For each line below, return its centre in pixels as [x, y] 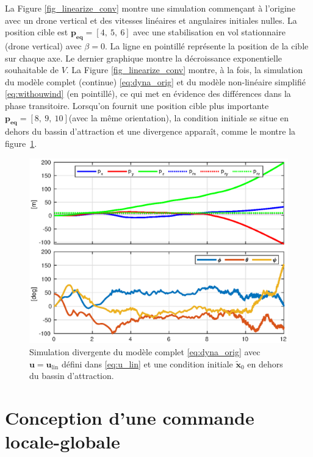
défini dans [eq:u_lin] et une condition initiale [147, 363]
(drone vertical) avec [43, 45]
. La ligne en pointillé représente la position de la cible [207, 45]
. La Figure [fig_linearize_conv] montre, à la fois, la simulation [185, 70]
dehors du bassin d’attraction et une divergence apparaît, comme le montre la [150, 131]
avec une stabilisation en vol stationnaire [209, 32]
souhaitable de [32, 70]
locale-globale [63, 441]
